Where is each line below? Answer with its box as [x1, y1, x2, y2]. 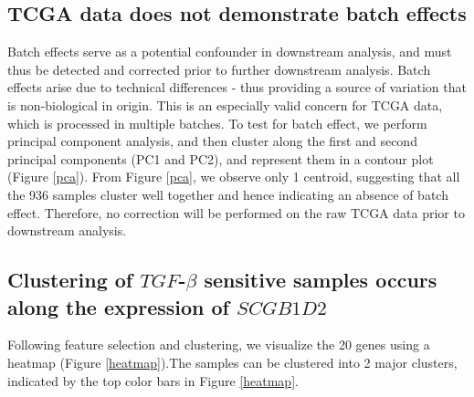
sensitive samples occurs [204, 266, 437, 294]
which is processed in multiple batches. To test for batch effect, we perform [7, 113, 427, 132]
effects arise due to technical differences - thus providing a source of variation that [7, 78, 467, 97]
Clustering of [7, 266, 133, 294]
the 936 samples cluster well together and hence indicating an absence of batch [7, 184, 448, 204]
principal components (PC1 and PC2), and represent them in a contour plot [7, 149, 434, 168]
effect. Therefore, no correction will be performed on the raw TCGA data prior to [7, 203, 465, 222]
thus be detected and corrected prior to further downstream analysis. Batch [7, 59, 431, 78]
